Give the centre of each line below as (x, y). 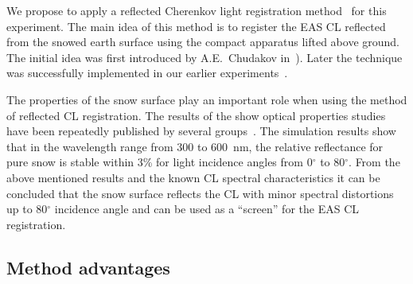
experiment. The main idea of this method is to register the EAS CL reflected (196, 26)
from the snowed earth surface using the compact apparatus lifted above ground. (203, 42)
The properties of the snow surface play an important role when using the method (207, 99)
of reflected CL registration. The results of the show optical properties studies (196, 115)
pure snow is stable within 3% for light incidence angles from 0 (160, 162)
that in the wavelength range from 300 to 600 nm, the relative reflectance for (195, 146)
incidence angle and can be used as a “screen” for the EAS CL (206, 209)
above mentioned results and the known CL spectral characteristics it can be (193, 177)
